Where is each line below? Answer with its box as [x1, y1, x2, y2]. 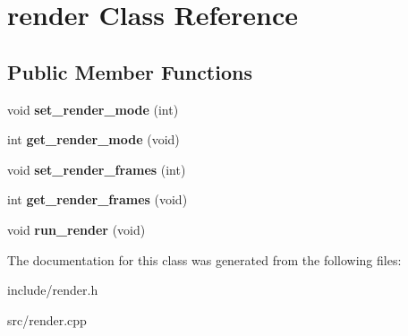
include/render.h [7, 280, 98, 299]
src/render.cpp [7, 310, 87, 329]
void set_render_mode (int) [7, 99, 179, 118]
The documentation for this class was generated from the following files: [7, 250, 402, 269]
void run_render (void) [7, 220, 146, 238]
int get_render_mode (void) [7, 130, 180, 149]
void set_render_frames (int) [7, 159, 186, 178]
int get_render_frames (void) [7, 190, 188, 209]
